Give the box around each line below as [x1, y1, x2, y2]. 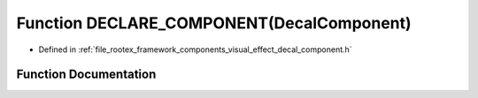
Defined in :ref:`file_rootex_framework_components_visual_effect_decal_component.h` [38, 44, 353, 55]
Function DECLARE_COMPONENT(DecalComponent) [16, 13, 412, 33]
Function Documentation [16, 67, 157, 82]
